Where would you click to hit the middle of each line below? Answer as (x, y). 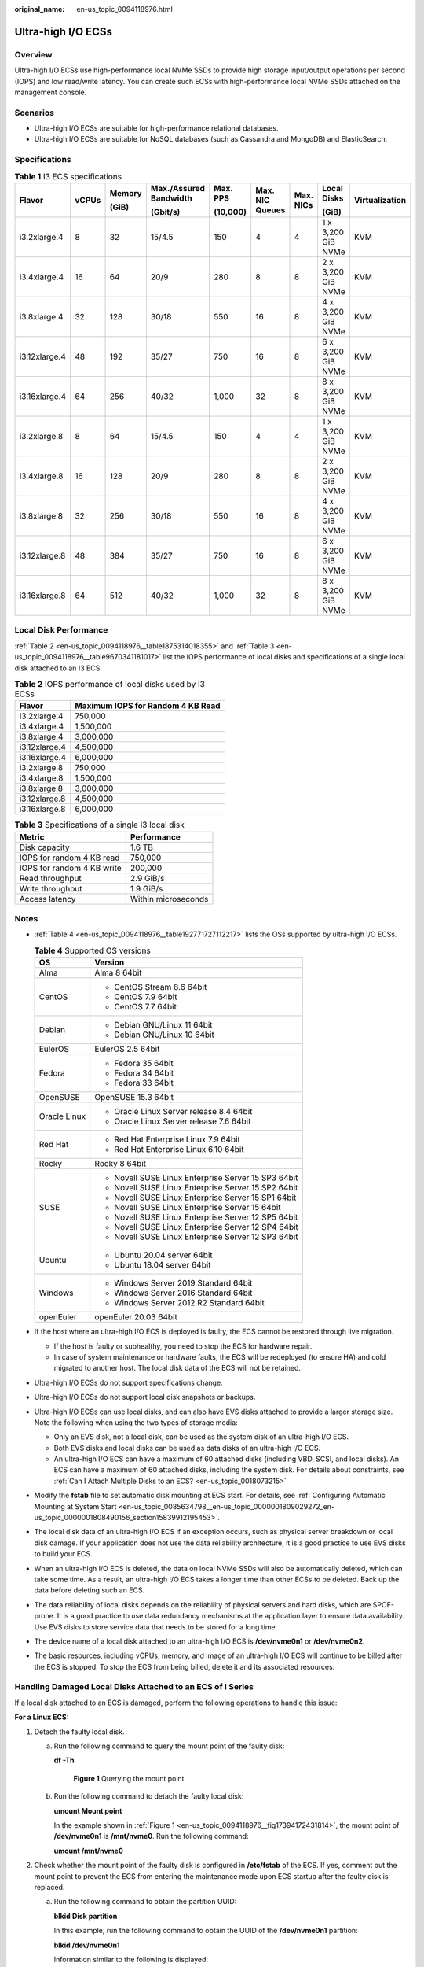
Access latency (48, 899)
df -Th (64, 1760)
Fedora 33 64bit (144, 1083)
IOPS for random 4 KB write (70, 868)
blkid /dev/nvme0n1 (87, 1945)
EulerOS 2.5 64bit (127, 1049)
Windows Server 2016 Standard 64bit (183, 1293)
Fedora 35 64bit (144, 1064)
